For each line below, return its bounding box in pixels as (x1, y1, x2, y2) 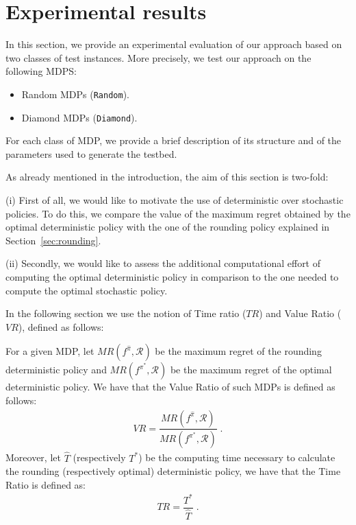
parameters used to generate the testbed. (5, 146, 177, 161)
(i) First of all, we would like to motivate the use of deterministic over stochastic (5, 193, 344, 207)
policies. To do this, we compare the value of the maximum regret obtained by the (5, 206, 351, 220)
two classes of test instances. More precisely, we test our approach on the (5, 50, 311, 65)
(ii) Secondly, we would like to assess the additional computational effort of (5, 256, 321, 270)
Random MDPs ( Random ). (21, 86, 129, 101)
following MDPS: (5, 64, 77, 78)
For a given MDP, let (5, 344, 94, 358)
